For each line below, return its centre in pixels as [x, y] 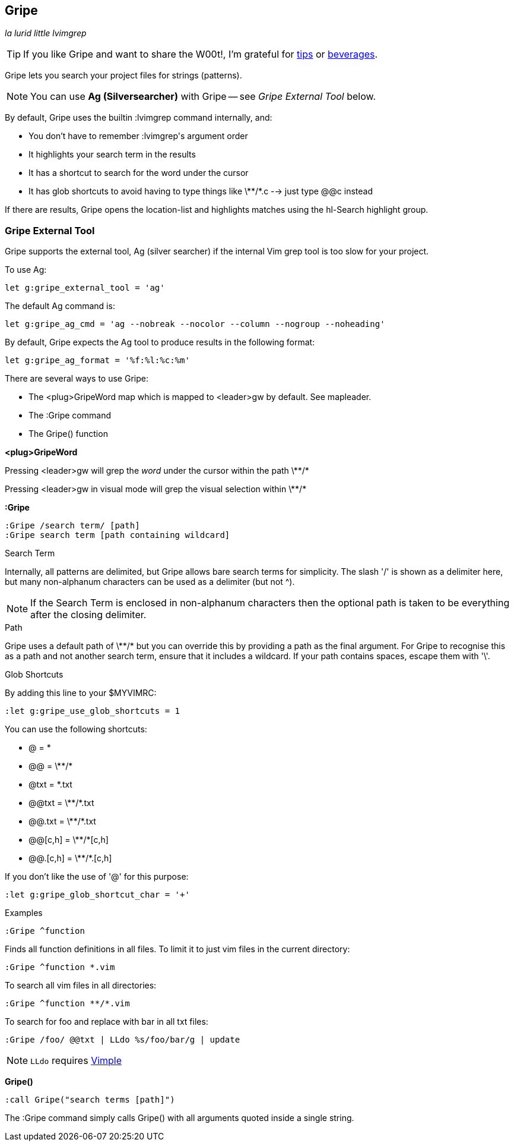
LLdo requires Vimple [76, 1061]
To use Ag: [26, 270]
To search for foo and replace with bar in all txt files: [107, 1022]
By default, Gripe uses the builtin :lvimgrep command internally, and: [139, 118]
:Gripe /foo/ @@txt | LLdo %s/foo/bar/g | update [123, 1040]
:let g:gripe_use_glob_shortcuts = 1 [93, 711]
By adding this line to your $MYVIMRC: [81, 693]
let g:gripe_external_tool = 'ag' [85, 288]
